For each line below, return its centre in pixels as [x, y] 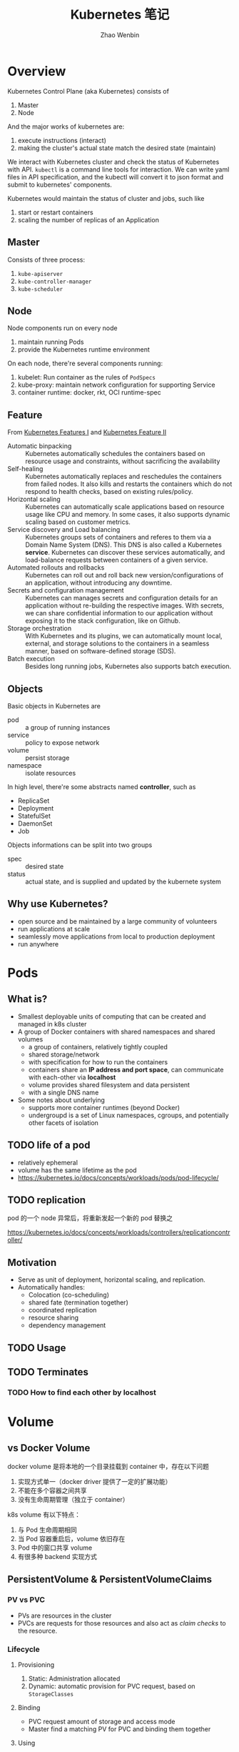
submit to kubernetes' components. [60, 184]
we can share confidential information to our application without [119, 613]
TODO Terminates [48, 1372]
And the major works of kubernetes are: [66, 127]
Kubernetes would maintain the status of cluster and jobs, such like [106, 198]
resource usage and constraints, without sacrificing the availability [123, 461]
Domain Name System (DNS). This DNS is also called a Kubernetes [124, 545]
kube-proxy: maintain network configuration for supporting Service [116, 385]
